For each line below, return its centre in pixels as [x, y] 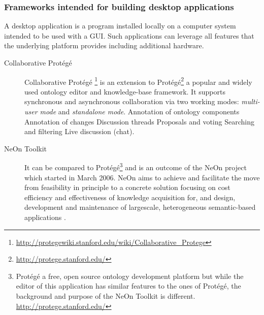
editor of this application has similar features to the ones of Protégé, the [128, 286]
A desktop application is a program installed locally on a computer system [120, 26]
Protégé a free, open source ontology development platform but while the [130, 276]
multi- [251, 101]
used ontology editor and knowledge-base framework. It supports [125, 91]
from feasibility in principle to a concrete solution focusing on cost [127, 187]
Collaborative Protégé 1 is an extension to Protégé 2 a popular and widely [138, 81]
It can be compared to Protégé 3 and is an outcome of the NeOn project [136, 167]
